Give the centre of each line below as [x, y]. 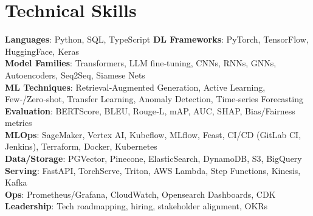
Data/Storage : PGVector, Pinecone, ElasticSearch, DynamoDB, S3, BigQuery [153, 159]
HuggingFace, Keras [42, 51]
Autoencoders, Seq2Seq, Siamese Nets [75, 75]
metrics [19, 123]
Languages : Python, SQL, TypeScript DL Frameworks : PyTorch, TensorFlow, [157, 39]
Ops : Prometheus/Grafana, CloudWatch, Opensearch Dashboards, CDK [140, 194]
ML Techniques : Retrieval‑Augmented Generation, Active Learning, [135, 87]
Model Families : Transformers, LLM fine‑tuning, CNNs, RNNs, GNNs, [141, 63]
